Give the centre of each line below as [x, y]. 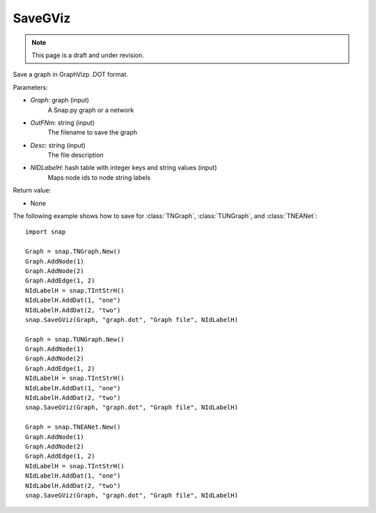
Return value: [32, 190]
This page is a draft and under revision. [88, 55]
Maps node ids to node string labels [99, 177]
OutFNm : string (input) [63, 123]
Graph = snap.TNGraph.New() [73, 252]
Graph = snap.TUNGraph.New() [75, 339]
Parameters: [30, 87]
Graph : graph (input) [60, 100]
